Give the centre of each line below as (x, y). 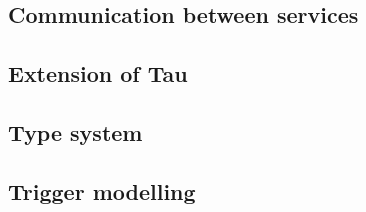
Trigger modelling (102, 190)
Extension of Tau (98, 73)
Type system (75, 131)
